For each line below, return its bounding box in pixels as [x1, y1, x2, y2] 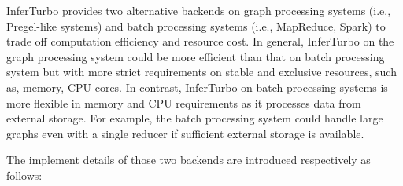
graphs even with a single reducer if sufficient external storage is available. [6, 125, 364, 141]
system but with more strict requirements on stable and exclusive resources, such [6, 64, 397, 80]
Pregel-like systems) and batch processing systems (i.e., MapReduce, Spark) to [6, 17, 386, 34]
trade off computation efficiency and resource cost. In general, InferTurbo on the [6, 33, 394, 49]
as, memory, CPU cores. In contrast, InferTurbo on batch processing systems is [6, 78, 388, 95]
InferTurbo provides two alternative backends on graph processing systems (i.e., [6, 2, 391, 18]
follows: [6, 166, 43, 183]
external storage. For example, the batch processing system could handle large [6, 110, 383, 126]
